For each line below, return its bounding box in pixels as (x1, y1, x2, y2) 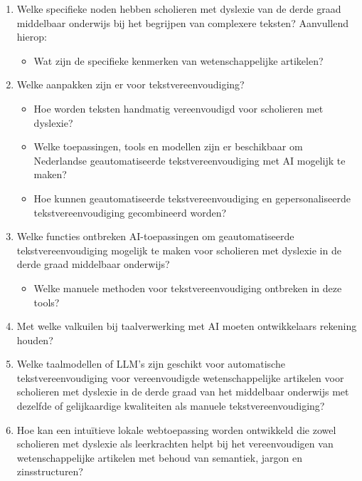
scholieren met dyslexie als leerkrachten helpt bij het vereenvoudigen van (16, 436, 334, 451)
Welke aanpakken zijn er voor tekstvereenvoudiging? (16, 77, 245, 92)
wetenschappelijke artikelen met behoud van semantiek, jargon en (16, 450, 302, 465)
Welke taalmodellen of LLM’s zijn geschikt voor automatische (16, 356, 285, 371)
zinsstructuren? (16, 464, 83, 479)
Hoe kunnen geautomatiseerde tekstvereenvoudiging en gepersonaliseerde (33, 190, 351, 205)
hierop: (16, 29, 47, 44)
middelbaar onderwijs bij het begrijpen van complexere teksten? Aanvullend (16, 15, 349, 30)
